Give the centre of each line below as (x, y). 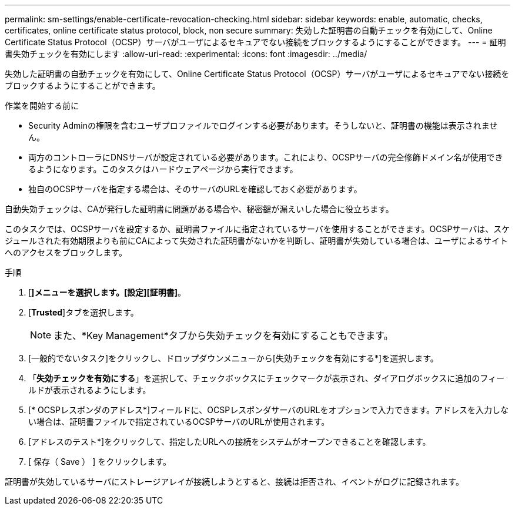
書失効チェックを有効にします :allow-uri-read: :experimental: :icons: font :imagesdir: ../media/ (186, 54)
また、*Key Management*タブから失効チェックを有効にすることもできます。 (223, 335)
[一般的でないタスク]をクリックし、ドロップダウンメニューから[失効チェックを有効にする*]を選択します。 (233, 358)
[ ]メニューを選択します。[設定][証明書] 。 (107, 292)
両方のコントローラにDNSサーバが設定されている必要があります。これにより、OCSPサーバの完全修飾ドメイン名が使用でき (266, 157)
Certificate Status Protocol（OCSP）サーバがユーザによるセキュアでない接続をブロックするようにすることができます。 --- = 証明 (255, 42)
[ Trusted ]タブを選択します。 (83, 312)
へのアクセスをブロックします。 (66, 252)
